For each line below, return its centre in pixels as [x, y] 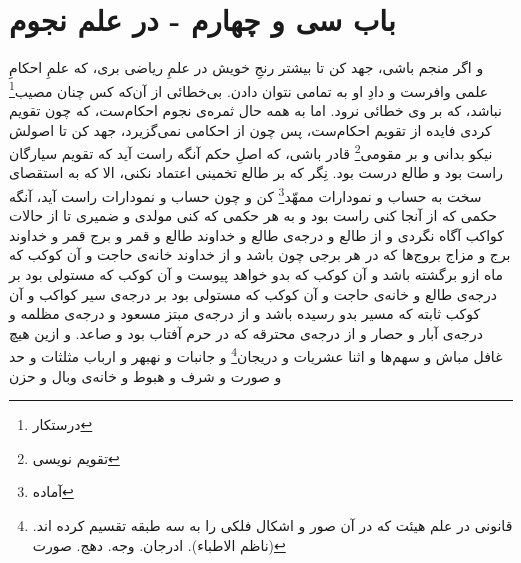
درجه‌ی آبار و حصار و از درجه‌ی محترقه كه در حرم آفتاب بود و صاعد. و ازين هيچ [246, 332]
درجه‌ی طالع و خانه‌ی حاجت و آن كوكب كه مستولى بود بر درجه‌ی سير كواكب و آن [253, 293]
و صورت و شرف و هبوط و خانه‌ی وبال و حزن [145, 375]
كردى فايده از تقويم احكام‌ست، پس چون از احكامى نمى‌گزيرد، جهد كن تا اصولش [250, 129]
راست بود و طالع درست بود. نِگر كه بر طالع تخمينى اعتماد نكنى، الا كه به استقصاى [256, 172]
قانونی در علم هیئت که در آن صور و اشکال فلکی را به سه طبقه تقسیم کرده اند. [272, 525]
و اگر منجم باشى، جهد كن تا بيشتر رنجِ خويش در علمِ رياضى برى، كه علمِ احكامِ [246, 67]
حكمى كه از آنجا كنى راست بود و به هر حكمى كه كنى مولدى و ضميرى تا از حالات [253, 215]
